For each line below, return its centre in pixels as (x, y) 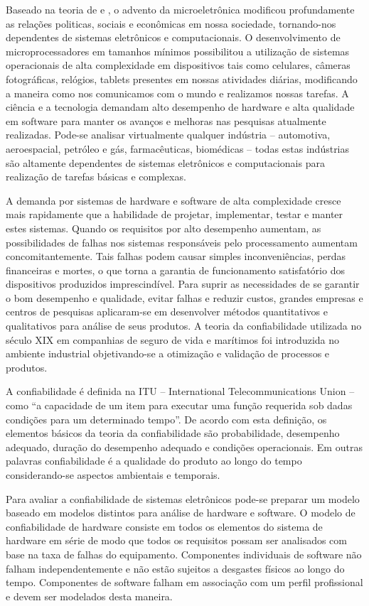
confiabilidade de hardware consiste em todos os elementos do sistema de (164, 526)
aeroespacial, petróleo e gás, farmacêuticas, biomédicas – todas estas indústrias (178, 148)
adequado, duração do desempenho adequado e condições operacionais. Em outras (184, 447)
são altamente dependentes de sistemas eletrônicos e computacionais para (165, 162)
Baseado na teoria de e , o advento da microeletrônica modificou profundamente (180, 9)
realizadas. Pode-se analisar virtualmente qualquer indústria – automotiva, (168, 135)
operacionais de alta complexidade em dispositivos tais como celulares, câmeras (178, 65)
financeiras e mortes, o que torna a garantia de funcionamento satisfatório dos (175, 270)
